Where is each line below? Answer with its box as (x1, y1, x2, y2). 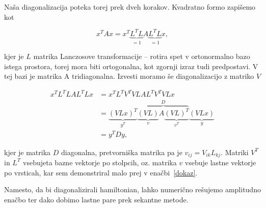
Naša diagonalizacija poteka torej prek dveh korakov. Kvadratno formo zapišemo (4, 2, 256, 12)
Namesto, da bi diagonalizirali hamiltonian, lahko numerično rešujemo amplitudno (4, 184, 261, 195)
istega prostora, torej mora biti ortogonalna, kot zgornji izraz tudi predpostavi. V (4, 61, 258, 71)
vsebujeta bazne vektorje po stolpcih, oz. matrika (23, 157, 177, 167)
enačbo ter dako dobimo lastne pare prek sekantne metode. (4, 194, 189, 204)
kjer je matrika (4, 146, 51, 157)
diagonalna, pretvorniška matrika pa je (61, 146, 182, 157)
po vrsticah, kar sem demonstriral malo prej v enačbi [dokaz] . (4, 167, 198, 177)
